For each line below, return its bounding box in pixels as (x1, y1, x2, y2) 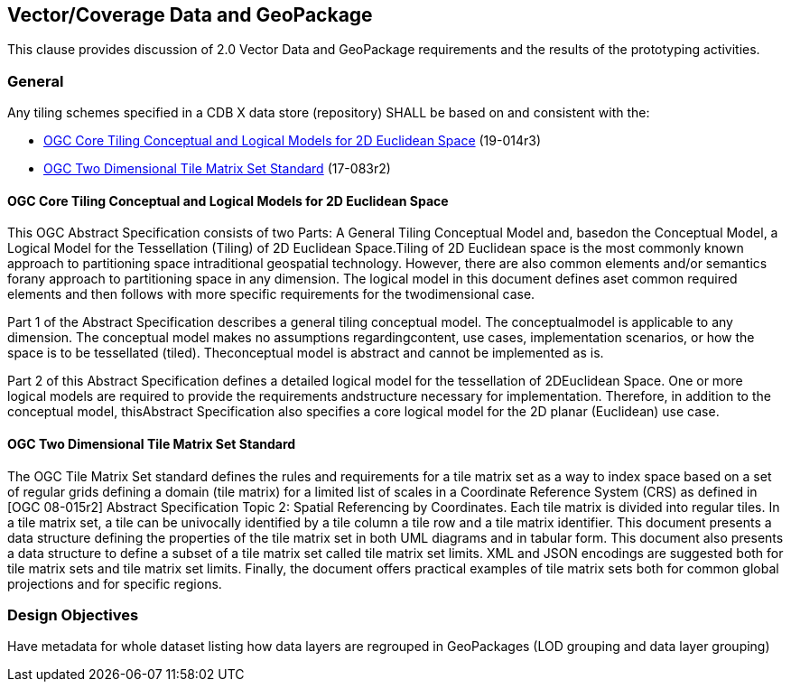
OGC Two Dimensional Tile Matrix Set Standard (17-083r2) (43, 161, 391, 177)
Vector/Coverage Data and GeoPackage (7, 4, 373, 26)
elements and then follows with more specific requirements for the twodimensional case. (7, 286, 535, 303)
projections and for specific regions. (7, 575, 222, 591)
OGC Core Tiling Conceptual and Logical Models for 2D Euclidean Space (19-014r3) (43, 133, 542, 149)
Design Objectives (7, 605, 139, 624)
